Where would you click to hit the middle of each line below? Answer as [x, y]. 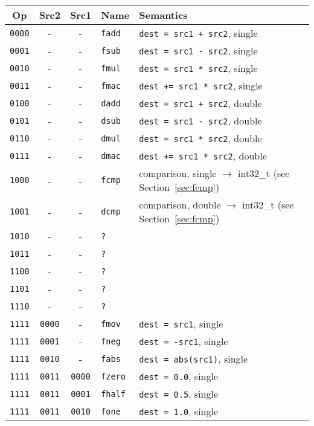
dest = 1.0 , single [179, 411]
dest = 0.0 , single [179, 376]
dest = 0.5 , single [179, 394]
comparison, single [178, 173]
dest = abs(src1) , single [194, 359]
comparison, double [180, 205]
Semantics [163, 15]
